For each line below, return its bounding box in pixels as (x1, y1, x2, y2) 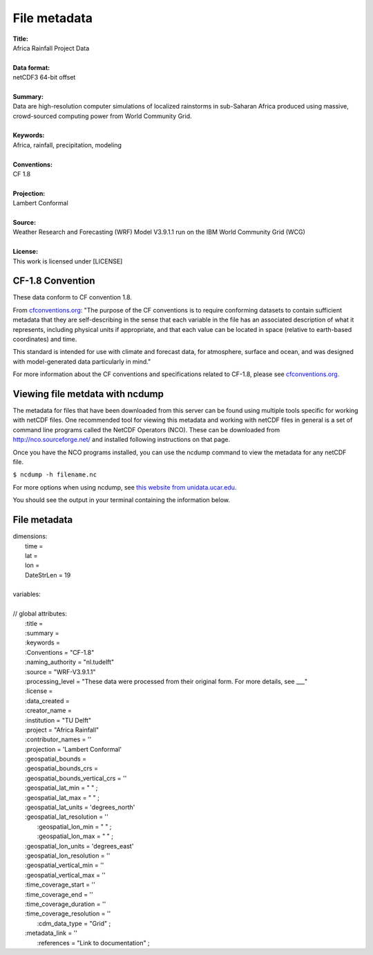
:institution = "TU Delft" (25, 716, 92, 724)
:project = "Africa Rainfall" (25, 725, 99, 734)
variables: (12, 590, 41, 598)
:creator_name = (25, 706, 72, 715)
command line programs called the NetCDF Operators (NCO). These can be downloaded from (12, 425, 280, 434)
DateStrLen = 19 (25, 571, 71, 579)
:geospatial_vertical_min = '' (25, 861, 104, 869)
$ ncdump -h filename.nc (12, 471, 97, 479)
